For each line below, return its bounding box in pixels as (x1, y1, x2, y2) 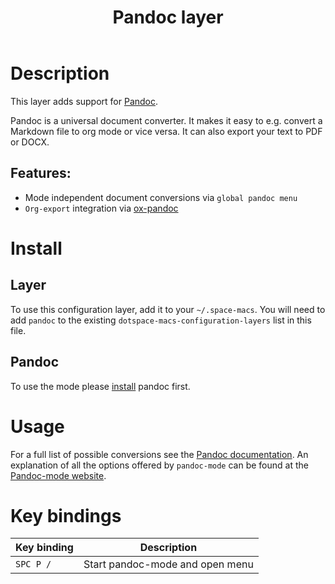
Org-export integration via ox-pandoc (24, 202, 179, 214)
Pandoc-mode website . (10, 469, 107, 481)
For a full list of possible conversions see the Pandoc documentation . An (10, 448, 309, 460)
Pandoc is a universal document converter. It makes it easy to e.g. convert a (10, 114, 323, 126)
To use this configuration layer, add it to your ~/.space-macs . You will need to (10, 303, 326, 315)
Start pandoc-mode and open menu (83, 557, 254, 571)
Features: (10, 165, 72, 182)
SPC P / (15, 559, 52, 570)
